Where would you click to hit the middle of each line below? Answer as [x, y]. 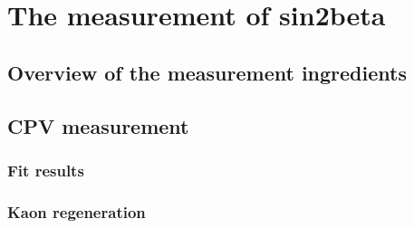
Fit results [46, 170]
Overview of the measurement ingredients [207, 72]
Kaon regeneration [77, 211]
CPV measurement [98, 125]
